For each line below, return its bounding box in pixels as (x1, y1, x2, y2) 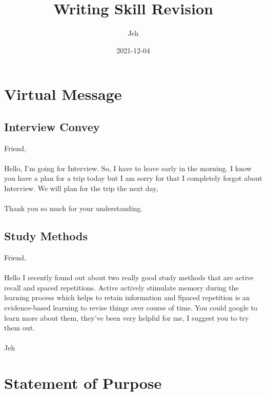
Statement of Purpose (4, 372, 162, 393)
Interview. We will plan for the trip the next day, (4, 183, 158, 194)
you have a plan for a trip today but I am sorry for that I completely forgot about (4, 173, 262, 183)
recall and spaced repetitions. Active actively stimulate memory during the (4, 282, 239, 293)
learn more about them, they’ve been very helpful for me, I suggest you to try (4, 312, 249, 323)
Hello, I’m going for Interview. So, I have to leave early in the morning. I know (4, 162, 252, 173)
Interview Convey (4, 118, 100, 134)
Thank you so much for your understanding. (4, 203, 143, 214)
